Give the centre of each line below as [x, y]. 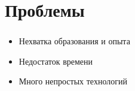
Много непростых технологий [73, 81]
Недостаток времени [56, 61]
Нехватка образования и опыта [74, 41]
